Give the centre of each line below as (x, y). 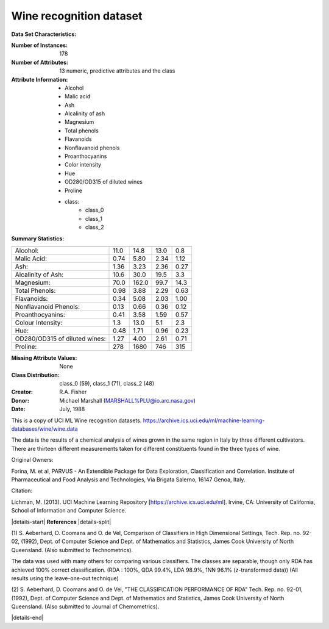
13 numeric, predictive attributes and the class (117, 71)
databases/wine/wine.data (45, 429)
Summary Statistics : (38, 239)
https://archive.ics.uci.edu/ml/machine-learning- (204, 420)
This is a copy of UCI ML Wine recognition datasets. (76, 420)
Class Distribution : (36, 375)
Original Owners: (33, 460)
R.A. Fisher (73, 392)
